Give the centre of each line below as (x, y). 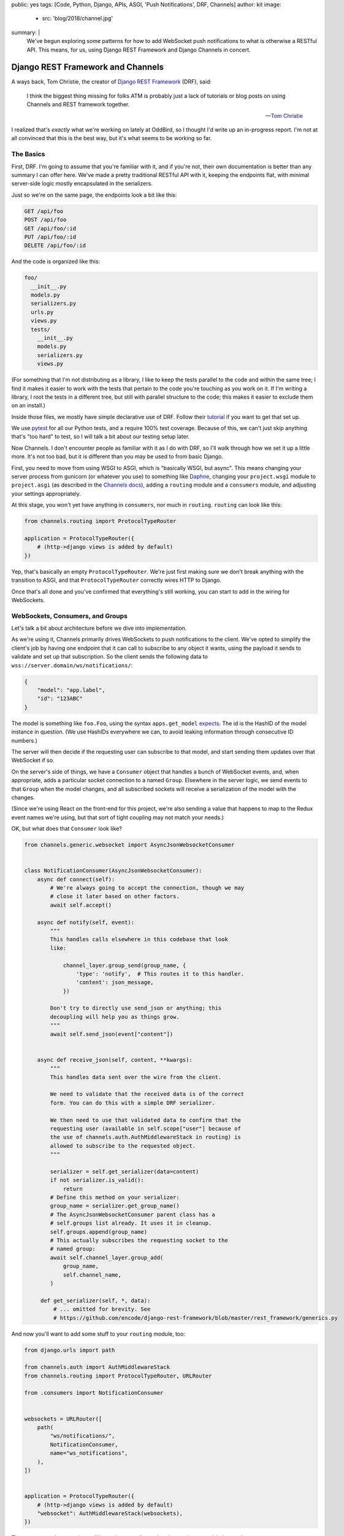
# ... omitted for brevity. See (102, 1309)
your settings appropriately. (46, 493)
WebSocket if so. (33, 760)
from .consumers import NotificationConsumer (94, 1393)
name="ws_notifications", (89, 1453)
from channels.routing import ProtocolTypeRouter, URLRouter (118, 1376)
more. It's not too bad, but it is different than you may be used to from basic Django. (117, 456)
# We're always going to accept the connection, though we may (147, 888)
